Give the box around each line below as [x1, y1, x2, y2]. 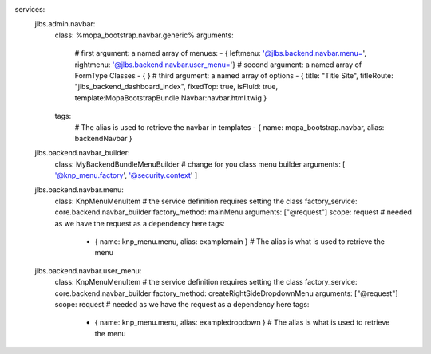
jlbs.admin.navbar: [34, 19, 96, 29]
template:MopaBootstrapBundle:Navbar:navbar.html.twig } [74, 92, 267, 103]
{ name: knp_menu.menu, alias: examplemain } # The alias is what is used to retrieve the [94, 237, 385, 246]
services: [14, 5, 45, 14]
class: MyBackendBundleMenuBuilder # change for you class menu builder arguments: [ [54, 159, 346, 169]
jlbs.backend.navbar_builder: [34, 148, 130, 158]
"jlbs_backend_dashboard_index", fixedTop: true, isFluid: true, [74, 82, 279, 92]
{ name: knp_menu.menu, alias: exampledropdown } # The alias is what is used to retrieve [94, 317, 390, 327]
